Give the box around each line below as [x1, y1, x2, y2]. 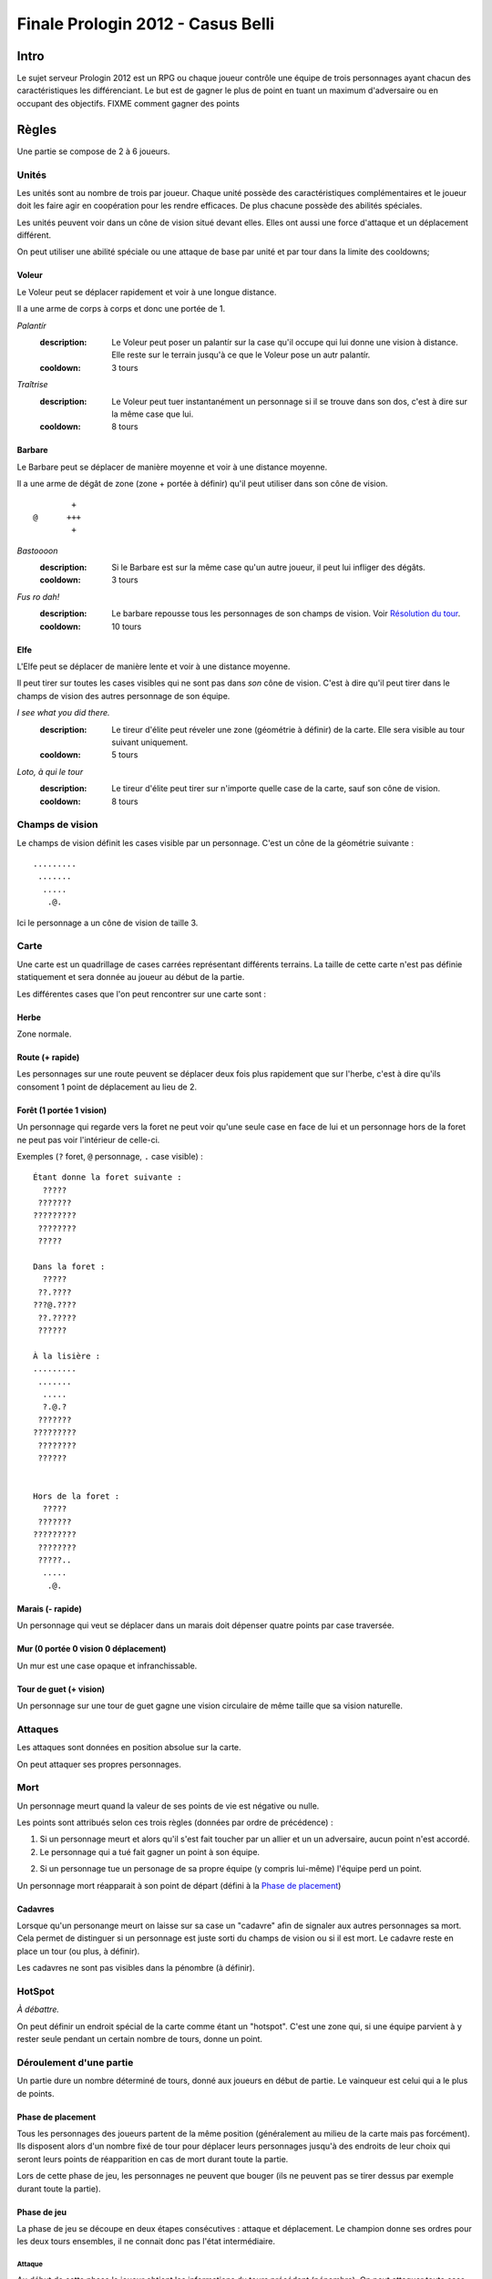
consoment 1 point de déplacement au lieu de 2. [16, 1081, 198, 1092]
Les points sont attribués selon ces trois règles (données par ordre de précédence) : [16, 1817, 333, 1828]
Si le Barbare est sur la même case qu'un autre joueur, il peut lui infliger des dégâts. [111, 562, 425, 573]
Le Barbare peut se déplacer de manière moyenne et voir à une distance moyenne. [16, 461, 328, 472]
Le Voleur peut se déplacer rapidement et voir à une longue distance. [16, 286, 277, 297]
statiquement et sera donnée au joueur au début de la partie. [16, 972, 245, 983]
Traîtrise [16, 379, 49, 390]
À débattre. [16, 2004, 59, 2015]
